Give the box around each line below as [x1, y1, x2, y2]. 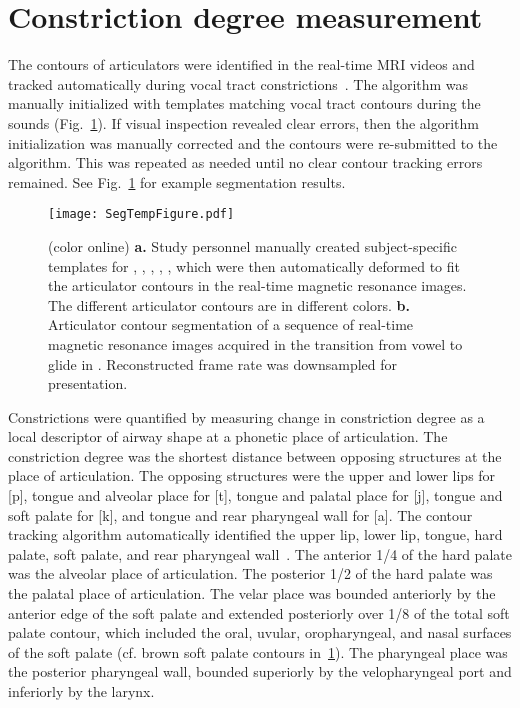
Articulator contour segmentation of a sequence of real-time [48, 314, 414, 335]
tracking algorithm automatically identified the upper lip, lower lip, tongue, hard [8, 524, 503, 545]
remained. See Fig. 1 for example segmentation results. [8, 171, 346, 192]
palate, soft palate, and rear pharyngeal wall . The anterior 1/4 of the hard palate [8, 543, 512, 564]
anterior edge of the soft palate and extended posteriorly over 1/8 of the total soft [8, 602, 510, 623]
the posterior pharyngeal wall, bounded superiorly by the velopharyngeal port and [8, 661, 512, 682]
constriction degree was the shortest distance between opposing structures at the [8, 445, 502, 466]
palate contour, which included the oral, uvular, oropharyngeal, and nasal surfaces [8, 622, 512, 643]
